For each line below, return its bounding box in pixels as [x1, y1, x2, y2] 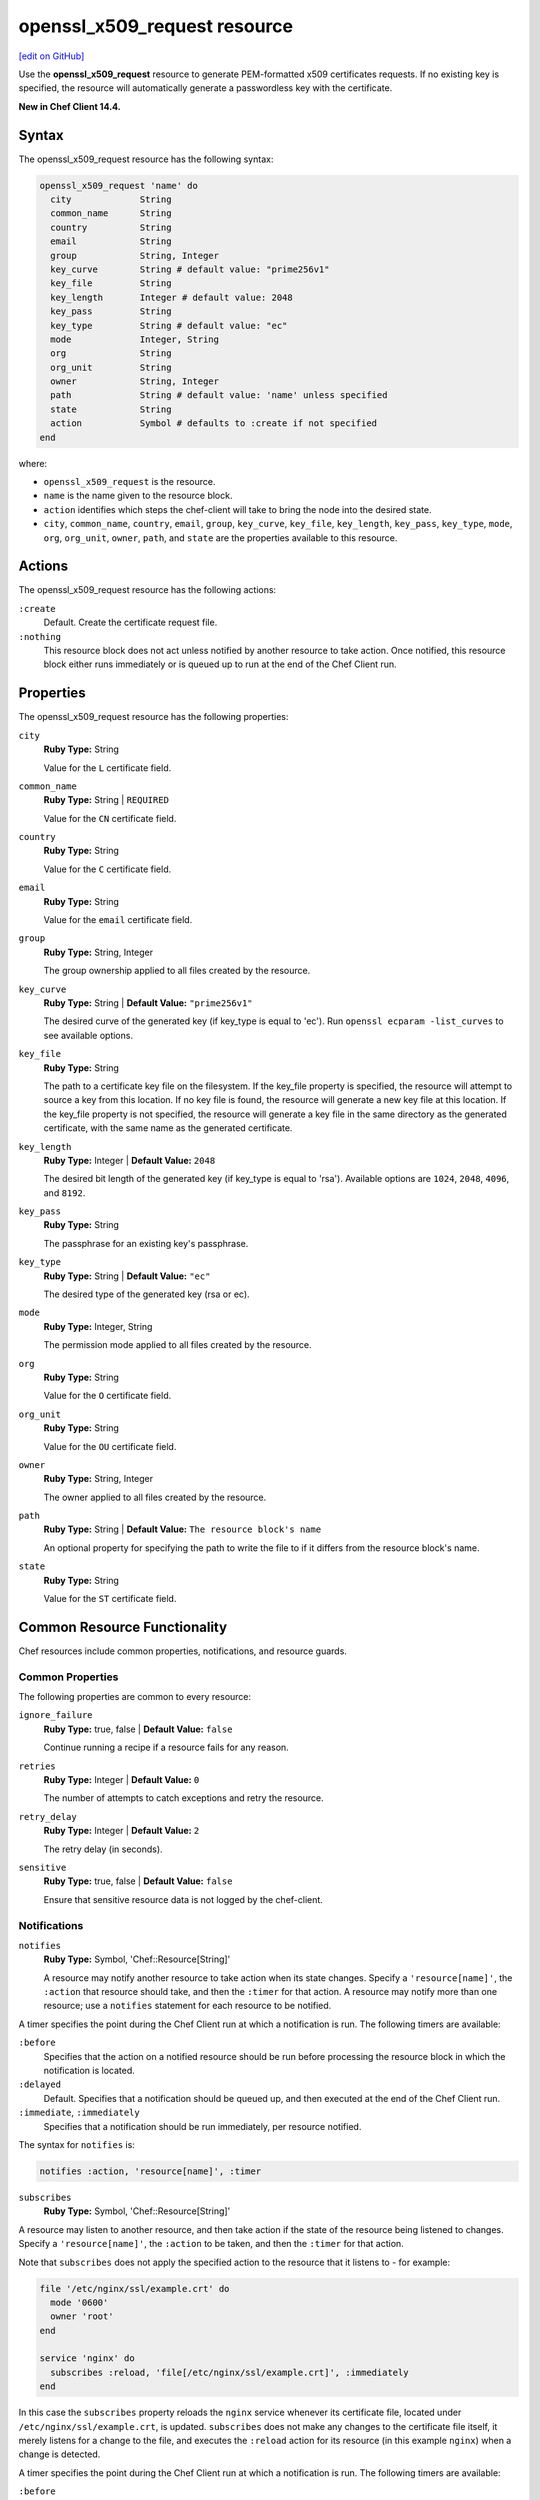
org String [50, 348, 172, 359]
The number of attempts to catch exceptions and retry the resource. [43, 1792, 324, 1804]
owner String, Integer [50, 376, 220, 387]
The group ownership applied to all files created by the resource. [43, 965, 311, 977]
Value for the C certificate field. [43, 863, 172, 875]
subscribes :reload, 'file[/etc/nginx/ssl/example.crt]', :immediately [50, 2366, 409, 2378]
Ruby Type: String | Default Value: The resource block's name [43, 1523, 322, 1535]
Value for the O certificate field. [43, 1390, 172, 1402]
